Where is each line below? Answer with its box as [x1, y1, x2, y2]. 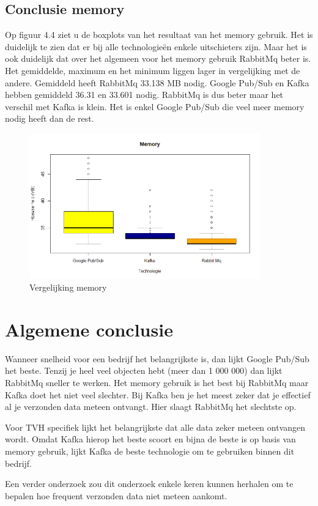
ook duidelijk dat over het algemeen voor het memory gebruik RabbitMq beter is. [5, 52, 311, 65]
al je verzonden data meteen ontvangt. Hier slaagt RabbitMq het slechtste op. [5, 400, 297, 413]
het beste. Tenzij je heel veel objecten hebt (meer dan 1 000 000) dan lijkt [5, 364, 283, 377]
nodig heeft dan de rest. [5, 112, 94, 125]
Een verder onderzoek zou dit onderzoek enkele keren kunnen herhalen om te [5, 477, 294, 490]
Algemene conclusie [5, 316, 173, 341]
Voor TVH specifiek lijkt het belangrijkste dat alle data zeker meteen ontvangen [5, 420, 306, 433]
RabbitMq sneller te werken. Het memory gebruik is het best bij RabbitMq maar [5, 376, 309, 389]
